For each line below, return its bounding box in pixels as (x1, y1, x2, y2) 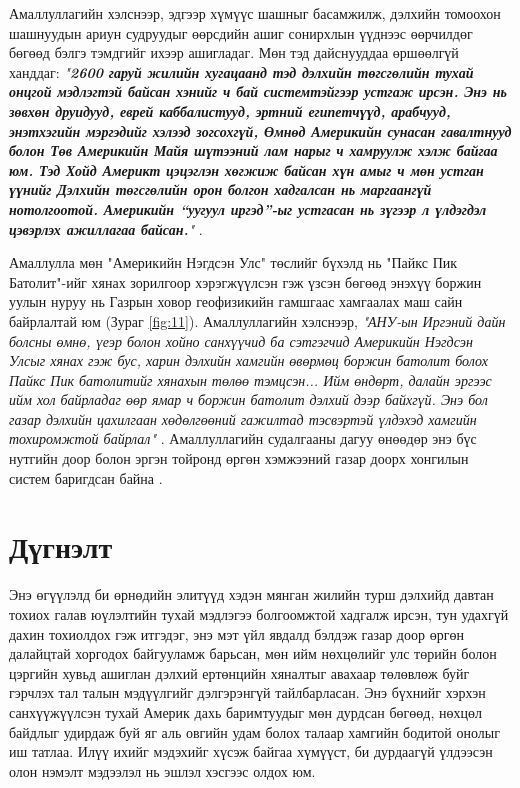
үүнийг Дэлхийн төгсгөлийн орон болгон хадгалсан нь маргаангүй (9, 179, 432, 200)
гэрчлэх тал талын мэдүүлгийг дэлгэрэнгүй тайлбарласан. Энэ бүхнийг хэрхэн (9, 682, 486, 703)
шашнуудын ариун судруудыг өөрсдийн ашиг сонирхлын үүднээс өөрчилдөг (9, 22, 473, 43)
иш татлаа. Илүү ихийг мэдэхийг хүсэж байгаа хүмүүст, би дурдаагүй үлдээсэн (9, 741, 493, 762)
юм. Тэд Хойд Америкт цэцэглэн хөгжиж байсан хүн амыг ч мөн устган (9, 159, 484, 180)
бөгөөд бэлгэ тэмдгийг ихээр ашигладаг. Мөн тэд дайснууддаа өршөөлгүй (9, 42, 459, 63)
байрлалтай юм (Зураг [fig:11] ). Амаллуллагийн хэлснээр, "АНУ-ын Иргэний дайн (9, 310, 506, 331)
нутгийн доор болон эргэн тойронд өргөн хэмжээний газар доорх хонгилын (9, 448, 469, 469)
